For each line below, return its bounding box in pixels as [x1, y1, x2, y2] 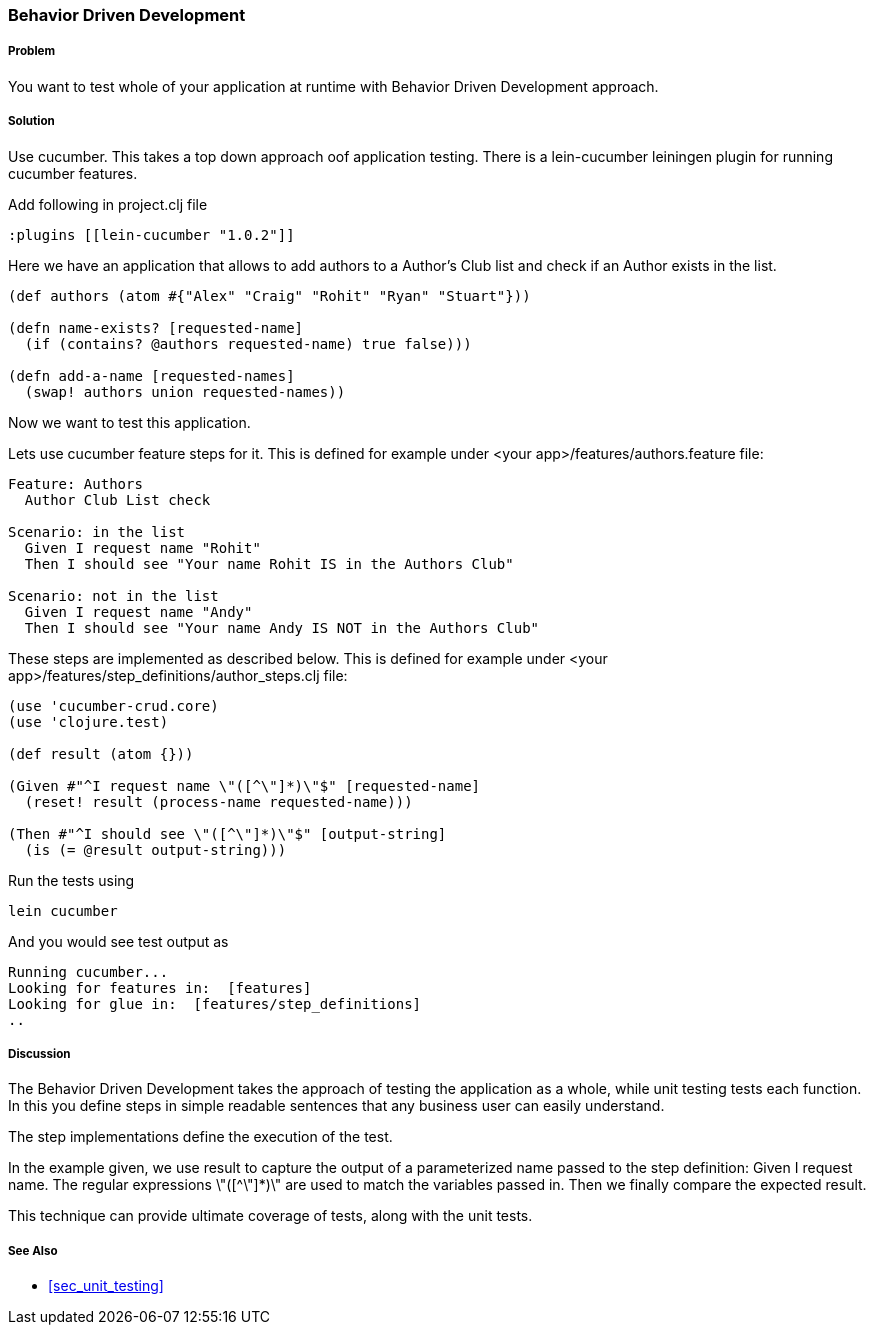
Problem [8, 44, 56, 59]
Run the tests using [8, 871, 135, 889]
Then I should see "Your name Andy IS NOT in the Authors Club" [24, 619, 540, 636]
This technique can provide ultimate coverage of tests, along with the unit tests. [8, 1207, 533, 1225]
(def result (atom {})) [8, 745, 194, 762]
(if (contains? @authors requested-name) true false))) [24, 335, 472, 352]
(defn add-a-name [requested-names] [8, 367, 295, 384]
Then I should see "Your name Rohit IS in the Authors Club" [24, 555, 514, 572]
